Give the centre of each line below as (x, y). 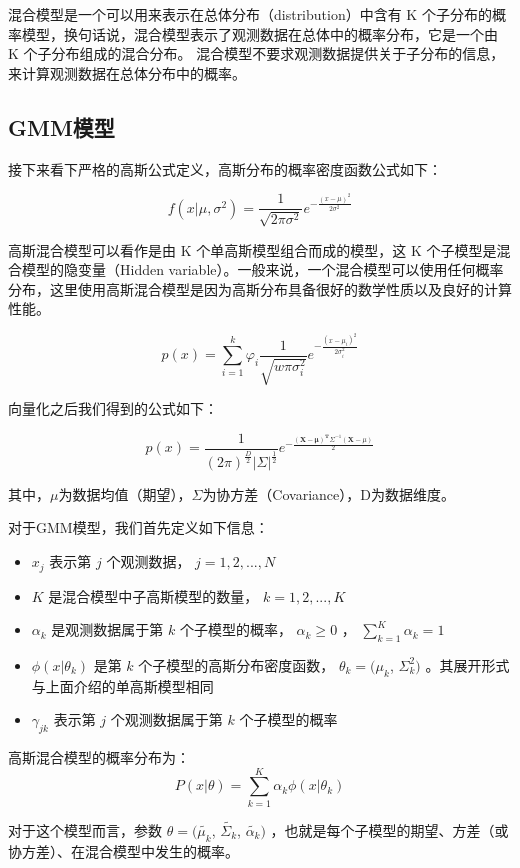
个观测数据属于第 (166, 719)
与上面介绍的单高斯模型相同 (122, 685)
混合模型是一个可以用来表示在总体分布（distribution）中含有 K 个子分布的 (250, 14)
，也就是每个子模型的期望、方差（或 (389, 830)
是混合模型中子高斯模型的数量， (153, 595)
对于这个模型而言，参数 (85, 830)
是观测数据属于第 (107, 629)
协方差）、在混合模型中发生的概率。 (123, 850)
